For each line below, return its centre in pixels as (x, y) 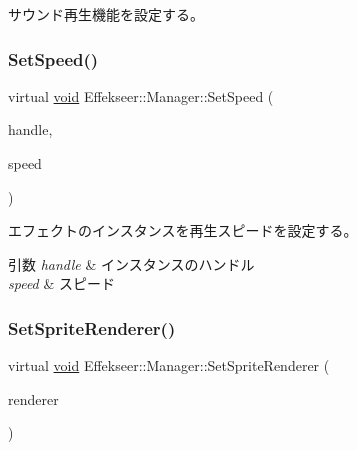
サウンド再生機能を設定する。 (106, 14)
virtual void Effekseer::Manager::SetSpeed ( (141, 95)
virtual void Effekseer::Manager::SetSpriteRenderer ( (169, 365)
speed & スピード (61, 283)
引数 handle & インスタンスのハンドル (131, 263)
